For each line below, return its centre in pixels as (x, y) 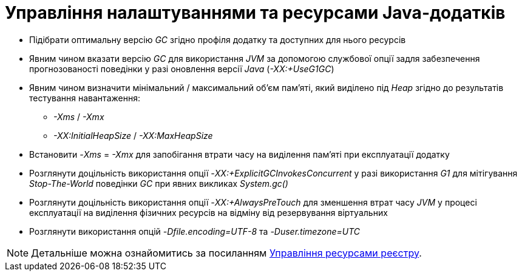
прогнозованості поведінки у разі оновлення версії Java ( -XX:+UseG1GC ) (182, 69)
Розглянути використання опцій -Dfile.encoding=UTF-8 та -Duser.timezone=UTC (195, 231)
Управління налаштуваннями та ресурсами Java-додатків (255, 13)
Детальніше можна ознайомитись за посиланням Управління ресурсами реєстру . (226, 253)
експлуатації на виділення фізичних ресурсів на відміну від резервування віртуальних (208, 212)
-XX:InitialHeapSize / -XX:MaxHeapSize (133, 135)
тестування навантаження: (85, 98)
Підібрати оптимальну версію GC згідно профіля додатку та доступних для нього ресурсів (218, 39)
